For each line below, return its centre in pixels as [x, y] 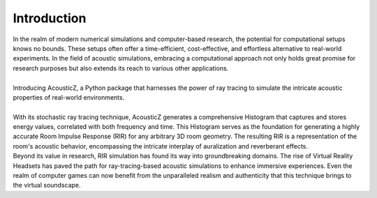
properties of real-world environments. [69, 97]
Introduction [50, 18]
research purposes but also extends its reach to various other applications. [121, 68]
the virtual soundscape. [47, 185]
